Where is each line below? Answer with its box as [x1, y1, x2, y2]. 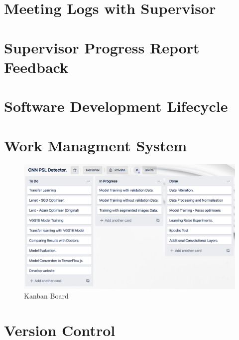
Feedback [4, 56, 68, 77]
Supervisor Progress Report [4, 37, 200, 57]
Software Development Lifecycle [4, 96, 228, 116]
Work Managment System [4, 135, 187, 155]
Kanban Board [24, 291, 69, 301]
